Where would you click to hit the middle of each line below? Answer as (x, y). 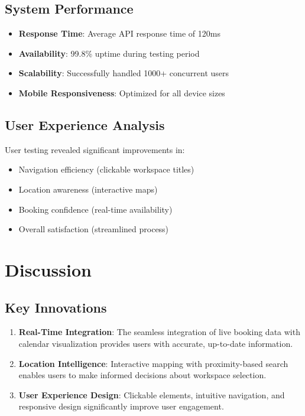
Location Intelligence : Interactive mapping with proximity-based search (153, 363)
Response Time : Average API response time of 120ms (119, 33)
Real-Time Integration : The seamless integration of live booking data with (159, 332)
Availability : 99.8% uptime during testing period (109, 53)
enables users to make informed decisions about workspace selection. (142, 375)
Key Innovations (56, 307)
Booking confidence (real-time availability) (95, 209)
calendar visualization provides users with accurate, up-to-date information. (156, 343)
